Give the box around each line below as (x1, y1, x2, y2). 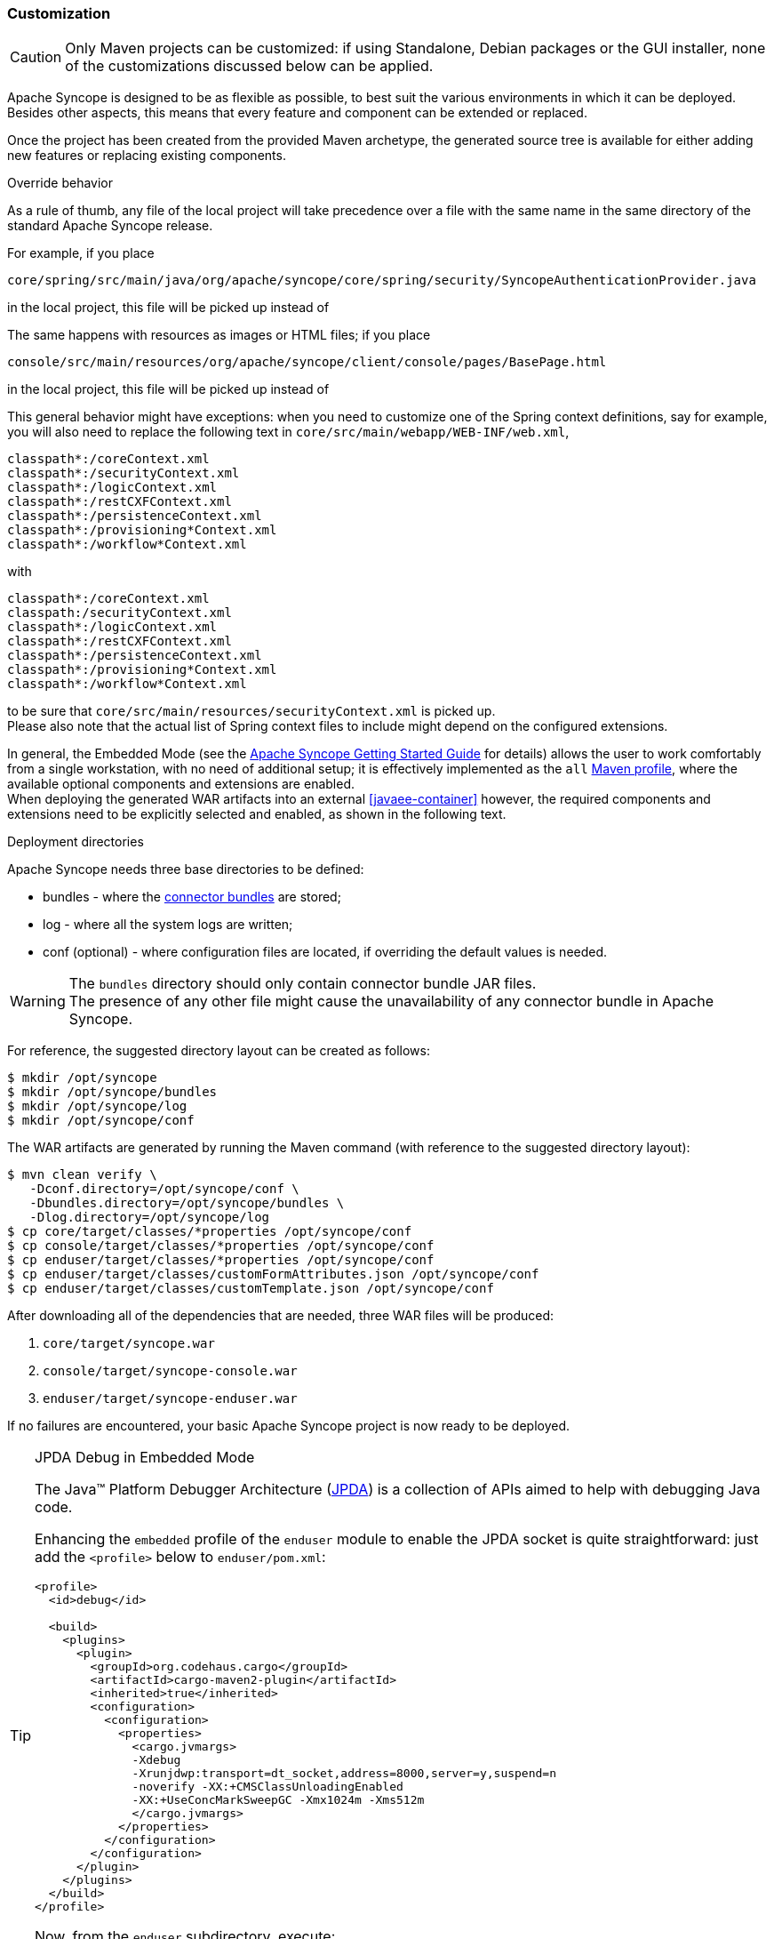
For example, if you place (7, 245, 155, 261)
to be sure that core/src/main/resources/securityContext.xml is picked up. (7, 703, 496, 719)
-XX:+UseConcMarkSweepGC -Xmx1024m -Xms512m (132, 1793, 425, 1807)
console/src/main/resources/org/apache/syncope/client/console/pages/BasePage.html (7, 355, 607, 370)
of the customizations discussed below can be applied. (65, 57, 434, 76)
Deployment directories (7, 834, 144, 850)
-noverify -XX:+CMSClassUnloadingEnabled (132, 1780, 403, 1794)
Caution (10, 48, 62, 67)
